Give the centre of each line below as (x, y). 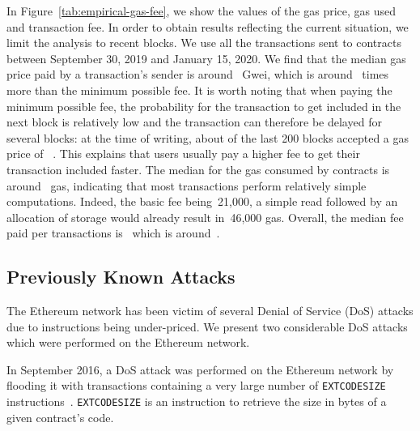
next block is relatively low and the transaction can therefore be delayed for (194, 122)
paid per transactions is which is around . (113, 233)
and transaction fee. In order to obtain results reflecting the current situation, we (208, 26)
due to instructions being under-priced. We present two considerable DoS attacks (207, 326)
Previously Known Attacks (121, 277)
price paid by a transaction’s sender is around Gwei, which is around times (198, 74)
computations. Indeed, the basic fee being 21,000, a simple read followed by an (202, 201)
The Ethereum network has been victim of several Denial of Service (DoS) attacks (210, 311)
